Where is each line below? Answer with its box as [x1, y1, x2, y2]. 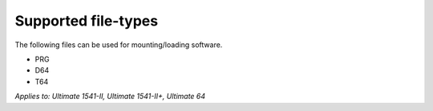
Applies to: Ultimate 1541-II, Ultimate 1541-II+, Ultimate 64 [14, 92, 206, 101]
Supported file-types [14, 12, 159, 30]
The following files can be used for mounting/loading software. [14, 40, 223, 50]
